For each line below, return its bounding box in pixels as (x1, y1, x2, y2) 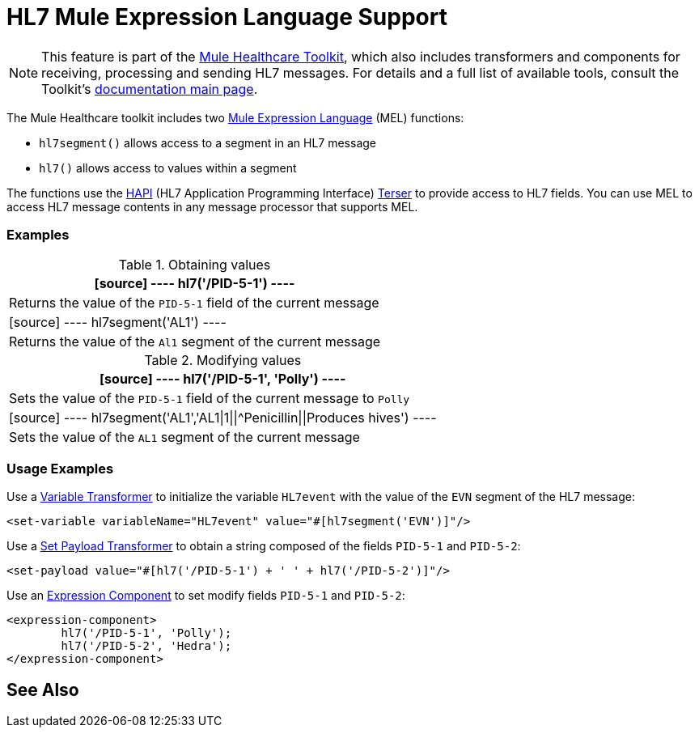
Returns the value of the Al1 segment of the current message (9, 333, 381, 350)
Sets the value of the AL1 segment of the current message (9, 428, 360, 445)
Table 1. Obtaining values (118, 256, 271, 273)
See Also (6, 679, 79, 700)
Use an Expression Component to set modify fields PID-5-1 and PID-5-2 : (6, 588, 405, 603)
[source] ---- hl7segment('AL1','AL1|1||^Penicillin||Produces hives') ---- (9, 409, 437, 426)
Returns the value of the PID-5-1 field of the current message (9, 294, 379, 311)
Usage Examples (6, 460, 114, 477)
